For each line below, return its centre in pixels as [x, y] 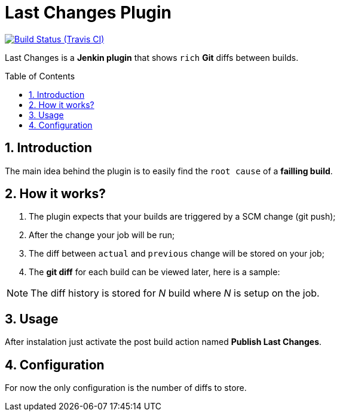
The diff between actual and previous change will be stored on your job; [177, 254]
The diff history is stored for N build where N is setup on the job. [175, 293]
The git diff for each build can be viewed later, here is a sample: [154, 272]
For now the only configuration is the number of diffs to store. [126, 388]
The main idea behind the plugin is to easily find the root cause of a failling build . [169, 171]
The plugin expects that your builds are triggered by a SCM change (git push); [182, 217]
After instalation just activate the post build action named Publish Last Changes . [163, 342]
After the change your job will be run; [102, 235]
